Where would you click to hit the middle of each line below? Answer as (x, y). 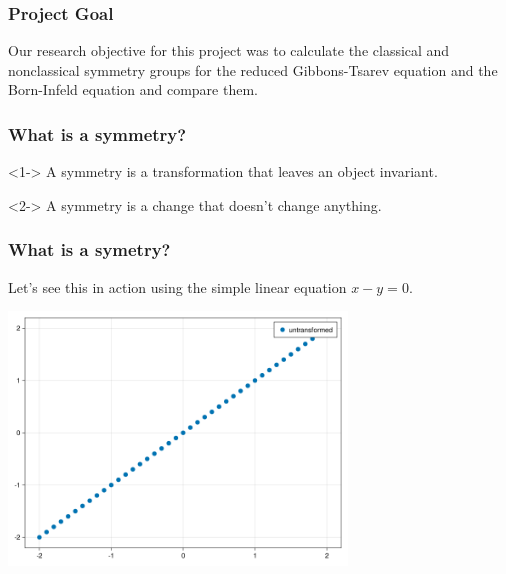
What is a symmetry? (97, 133)
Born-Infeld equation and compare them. (133, 89)
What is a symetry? (89, 249)
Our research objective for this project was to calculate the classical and (229, 50)
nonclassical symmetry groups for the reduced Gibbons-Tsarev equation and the (253, 69)
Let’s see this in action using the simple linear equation (177, 286)
